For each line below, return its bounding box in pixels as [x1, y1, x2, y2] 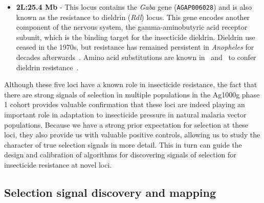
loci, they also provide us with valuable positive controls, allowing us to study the [4, 129, 260, 140]
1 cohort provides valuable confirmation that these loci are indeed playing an [4, 99, 245, 110]
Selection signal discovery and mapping [4, 184, 216, 200]
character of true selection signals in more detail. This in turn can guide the [4, 139, 242, 150]
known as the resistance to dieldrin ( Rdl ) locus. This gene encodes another [16, 11, 250, 22]
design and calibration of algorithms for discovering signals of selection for [4, 149, 236, 160]
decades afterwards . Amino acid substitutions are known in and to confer [16, 52, 256, 63]
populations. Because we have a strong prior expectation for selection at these [4, 119, 249, 130]
